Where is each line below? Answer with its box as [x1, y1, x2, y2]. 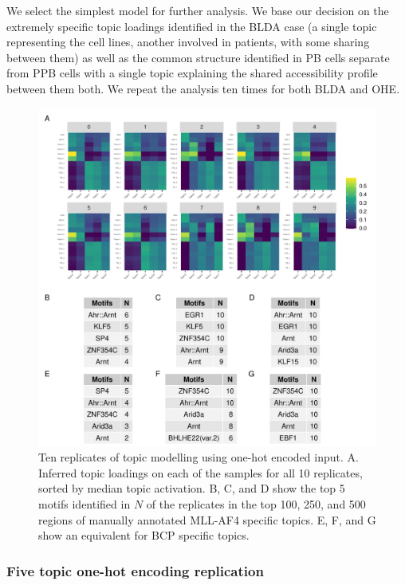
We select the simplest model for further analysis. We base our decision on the [6, 2, 389, 18]
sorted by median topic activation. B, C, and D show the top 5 [38, 480, 345, 497]
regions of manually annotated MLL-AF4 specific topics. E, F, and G [38, 511, 376, 528]
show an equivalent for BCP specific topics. [38, 527, 250, 544]
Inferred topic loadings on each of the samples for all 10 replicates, [38, 464, 363, 481]
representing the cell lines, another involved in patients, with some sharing [6, 33, 370, 50]
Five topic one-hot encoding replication [6, 560, 264, 580]
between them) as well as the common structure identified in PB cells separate [6, 49, 390, 65]
